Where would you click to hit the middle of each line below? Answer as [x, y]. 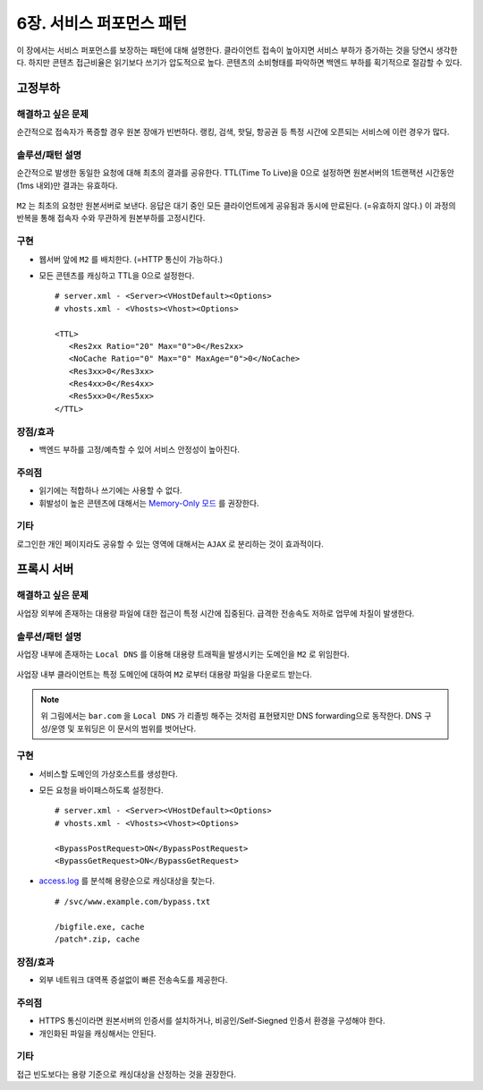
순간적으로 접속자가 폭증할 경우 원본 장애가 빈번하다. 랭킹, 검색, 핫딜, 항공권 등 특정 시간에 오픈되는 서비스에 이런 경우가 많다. [233, 132]
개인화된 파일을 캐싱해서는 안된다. [97, 1033]
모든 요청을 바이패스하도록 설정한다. [101, 790]
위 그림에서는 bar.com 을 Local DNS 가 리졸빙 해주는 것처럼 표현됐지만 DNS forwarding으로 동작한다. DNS [231, 716]
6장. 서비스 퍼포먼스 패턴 [102, 23]
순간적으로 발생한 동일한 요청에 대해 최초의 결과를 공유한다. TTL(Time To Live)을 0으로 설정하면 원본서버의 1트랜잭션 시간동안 [236, 173]
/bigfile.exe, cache [100, 927]
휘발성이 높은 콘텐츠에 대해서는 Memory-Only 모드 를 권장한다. [149, 503]
